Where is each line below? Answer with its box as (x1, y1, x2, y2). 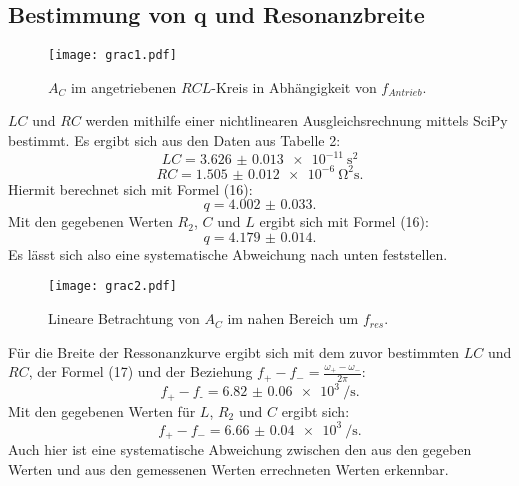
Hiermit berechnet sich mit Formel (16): (8, 178, 253, 199)
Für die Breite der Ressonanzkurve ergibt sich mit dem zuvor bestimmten (8, 341, 460, 362)
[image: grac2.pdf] (48, 279, 177, 294)
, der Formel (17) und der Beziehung (28, 361, 253, 382)
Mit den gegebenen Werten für (8, 400, 196, 421)
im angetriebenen (70, 76, 177, 97)
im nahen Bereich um (227, 308, 359, 329)
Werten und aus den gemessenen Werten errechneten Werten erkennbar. (8, 458, 449, 479)
